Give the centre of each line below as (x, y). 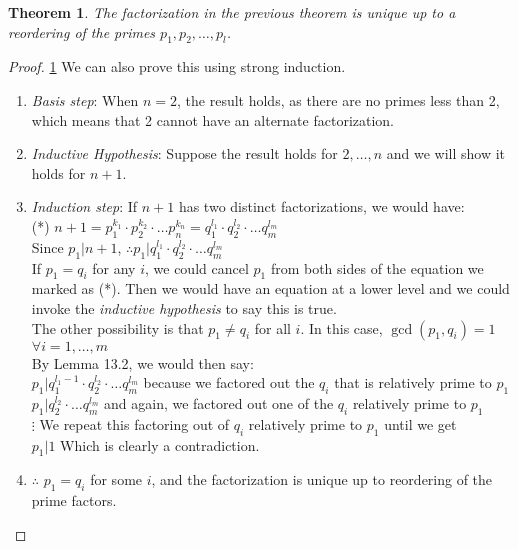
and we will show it (446, 153)
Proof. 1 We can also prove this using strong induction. (177, 66)
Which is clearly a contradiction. (160, 444)
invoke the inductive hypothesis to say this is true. (184, 307)
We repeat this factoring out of (134, 423)
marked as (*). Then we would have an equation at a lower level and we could (270, 288)
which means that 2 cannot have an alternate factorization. (213, 119)
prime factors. (74, 500)
